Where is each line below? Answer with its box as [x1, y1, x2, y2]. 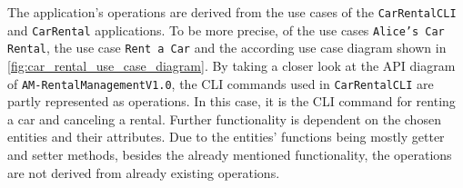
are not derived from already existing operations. [7, 163, 280, 182]
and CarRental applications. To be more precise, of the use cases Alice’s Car [7, 20, 445, 39]
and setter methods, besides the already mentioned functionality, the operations [7, 145, 452, 163]
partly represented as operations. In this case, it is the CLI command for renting [7, 92, 456, 111]
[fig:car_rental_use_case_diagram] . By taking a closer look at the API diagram [7, 55, 456, 74]
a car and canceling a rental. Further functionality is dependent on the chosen [7, 109, 441, 128]
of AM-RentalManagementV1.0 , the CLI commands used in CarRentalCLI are [7, 74, 434, 93]
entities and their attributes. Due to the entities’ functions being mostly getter [7, 127, 445, 146]
